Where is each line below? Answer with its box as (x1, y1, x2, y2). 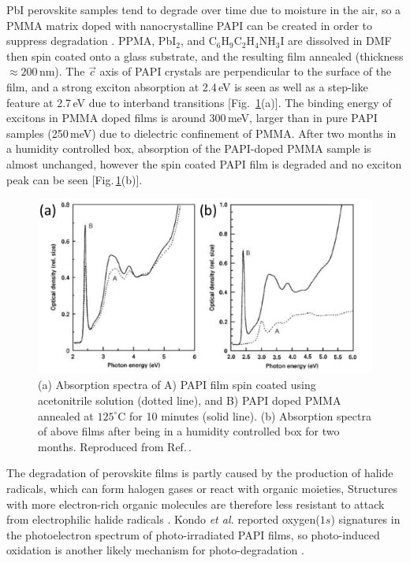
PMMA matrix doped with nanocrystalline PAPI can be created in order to (6, 17, 373, 33)
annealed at (38, 407, 94, 424)
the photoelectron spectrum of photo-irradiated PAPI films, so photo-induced (6, 526, 380, 543)
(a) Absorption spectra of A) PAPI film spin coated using (38, 376, 316, 393)
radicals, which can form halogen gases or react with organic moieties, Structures (6, 480, 398, 497)
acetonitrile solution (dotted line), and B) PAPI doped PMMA (38, 392, 341, 409)
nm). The (39, 63, 85, 80)
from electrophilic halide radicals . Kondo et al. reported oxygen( (6, 511, 320, 528)
